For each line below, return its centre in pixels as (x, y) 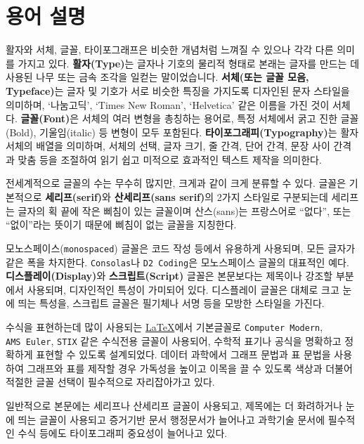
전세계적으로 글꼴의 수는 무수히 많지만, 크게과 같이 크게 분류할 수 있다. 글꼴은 (176, 183)
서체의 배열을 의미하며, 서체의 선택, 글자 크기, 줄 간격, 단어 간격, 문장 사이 (168, 146)
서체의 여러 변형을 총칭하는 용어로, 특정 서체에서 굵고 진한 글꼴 (220, 118)
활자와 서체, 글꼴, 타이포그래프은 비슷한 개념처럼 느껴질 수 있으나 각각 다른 (170, 50)
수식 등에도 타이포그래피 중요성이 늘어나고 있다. (123, 433)
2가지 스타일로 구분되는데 (272, 197)
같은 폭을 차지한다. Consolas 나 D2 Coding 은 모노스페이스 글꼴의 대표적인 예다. (177, 262)
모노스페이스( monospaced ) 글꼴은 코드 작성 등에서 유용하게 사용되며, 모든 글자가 (181, 248)
